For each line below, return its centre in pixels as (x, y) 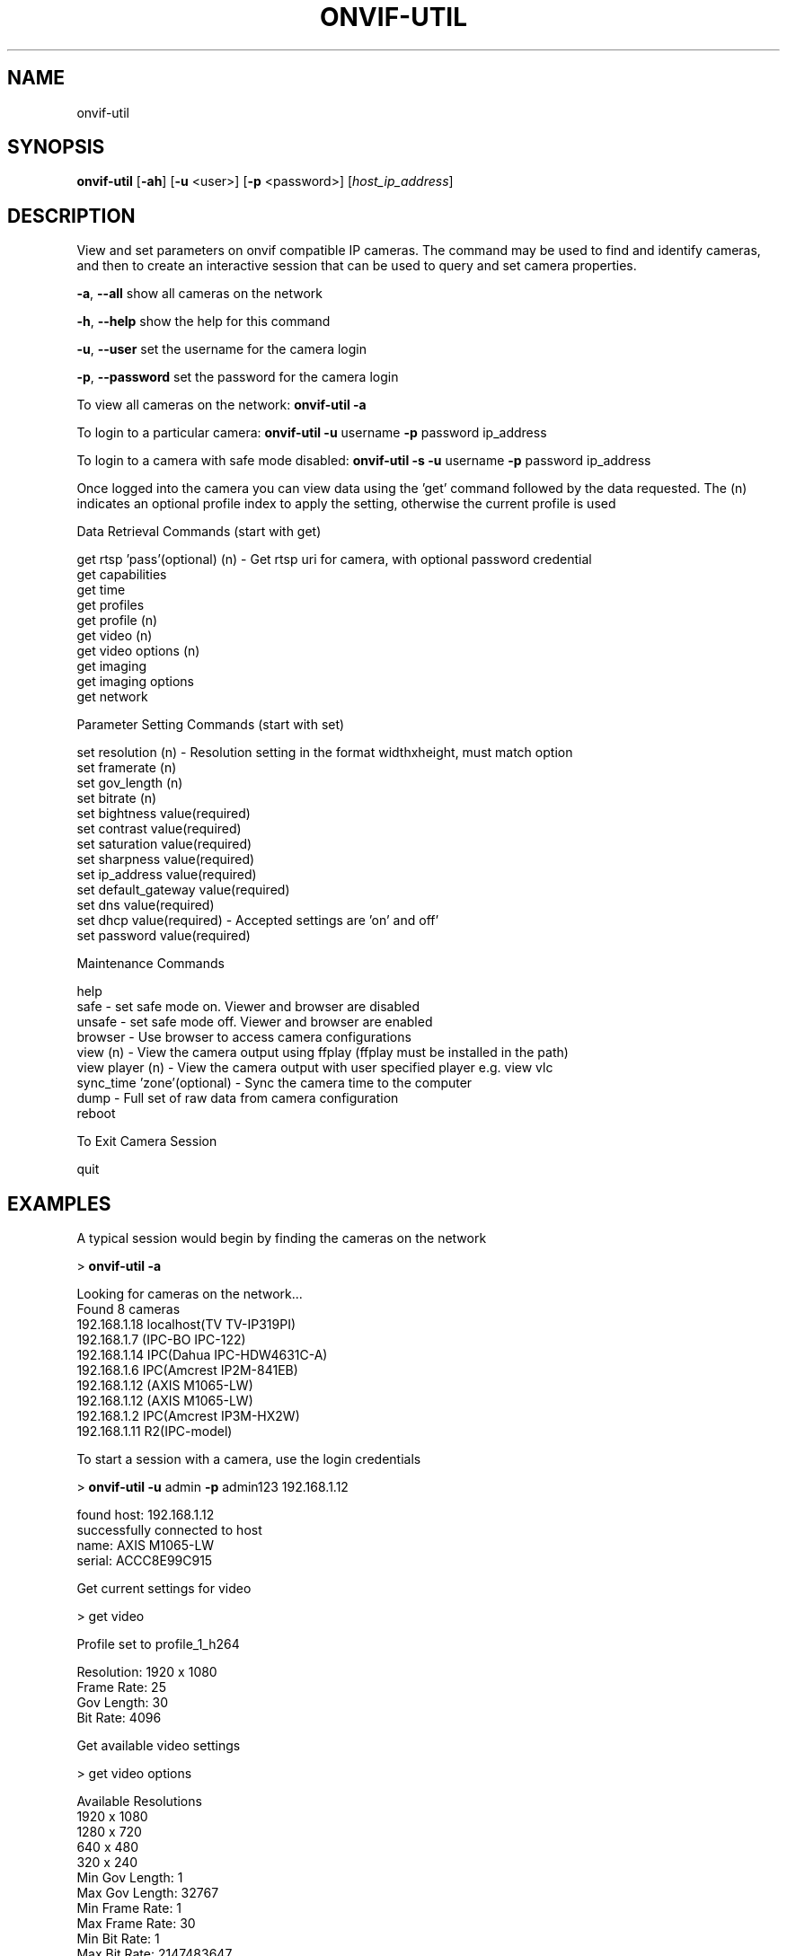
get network (112, 697)
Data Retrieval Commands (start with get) (199, 532)
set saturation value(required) (164, 844)
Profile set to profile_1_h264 (158, 1644)
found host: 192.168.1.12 (146, 1515)
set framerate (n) (127, 768)
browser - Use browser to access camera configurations (244, 1037)
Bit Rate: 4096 (119, 1718)
